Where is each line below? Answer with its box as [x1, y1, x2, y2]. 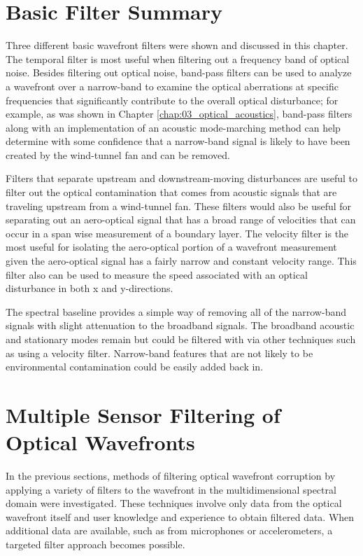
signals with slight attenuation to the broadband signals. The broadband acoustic [6, 318, 355, 333]
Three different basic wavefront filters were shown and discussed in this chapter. [6, 38, 348, 53]
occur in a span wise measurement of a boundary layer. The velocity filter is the [6, 225, 349, 240]
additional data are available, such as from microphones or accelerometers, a [6, 523, 333, 538]
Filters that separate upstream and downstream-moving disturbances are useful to [6, 171, 358, 186]
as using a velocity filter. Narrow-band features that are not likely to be [6, 345, 313, 360]
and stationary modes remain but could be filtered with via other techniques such [6, 332, 356, 346]
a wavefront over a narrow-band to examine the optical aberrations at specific [6, 78, 339, 93]
